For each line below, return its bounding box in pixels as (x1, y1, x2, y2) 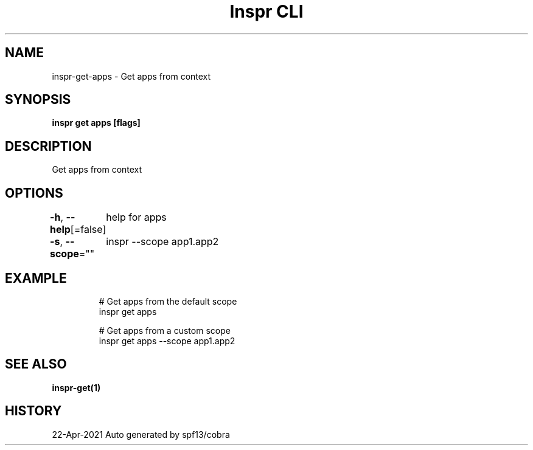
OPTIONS (5, 185, 63, 201)
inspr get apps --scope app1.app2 (99, 335, 235, 346)
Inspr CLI (229, 1, 304, 22)
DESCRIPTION (5, 138, 92, 154)
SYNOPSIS (5, 92, 71, 108)
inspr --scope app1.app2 (106, 235, 219, 248)
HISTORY (5, 403, 62, 419)
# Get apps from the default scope (99, 296, 237, 306)
